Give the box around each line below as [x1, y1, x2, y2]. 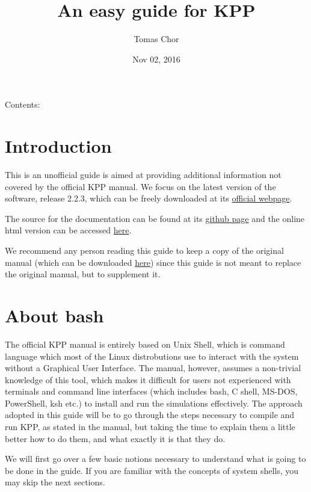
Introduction [5, 134, 112, 158]
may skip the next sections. [5, 476, 105, 488]
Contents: [5, 98, 40, 111]
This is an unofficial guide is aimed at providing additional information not [5, 168, 282, 181]
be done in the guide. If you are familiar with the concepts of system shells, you [5, 464, 299, 476]
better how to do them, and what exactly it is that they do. [5, 432, 226, 444]
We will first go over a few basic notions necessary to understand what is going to [5, 452, 306, 465]
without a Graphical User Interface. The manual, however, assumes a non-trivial [5, 361, 301, 374]
